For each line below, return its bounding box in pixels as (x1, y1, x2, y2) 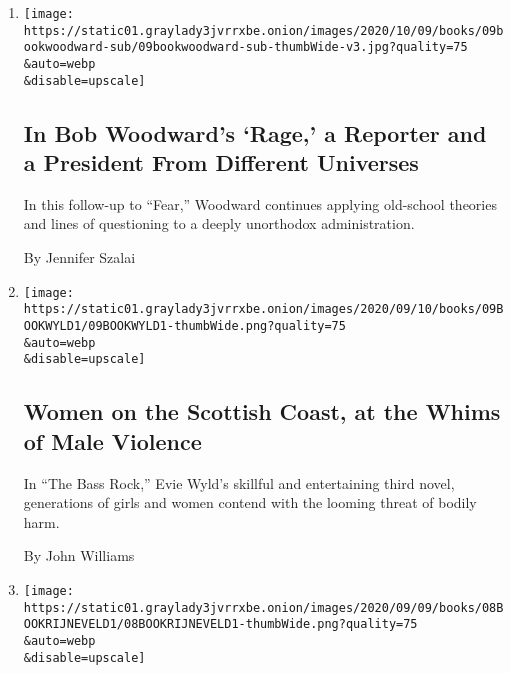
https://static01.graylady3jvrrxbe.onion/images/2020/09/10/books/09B (23, 302, 504, 317)
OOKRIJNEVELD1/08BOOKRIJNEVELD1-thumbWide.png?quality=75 (23, 617, 418, 632)
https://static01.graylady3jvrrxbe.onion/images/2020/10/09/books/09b (23, 23, 504, 38)
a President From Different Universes (23, 147, 419, 178)
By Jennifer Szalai (23, 247, 136, 268)
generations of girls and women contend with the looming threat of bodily (23, 492, 477, 513)
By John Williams (23, 545, 135, 566)
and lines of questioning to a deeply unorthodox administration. (23, 213, 415, 234)
